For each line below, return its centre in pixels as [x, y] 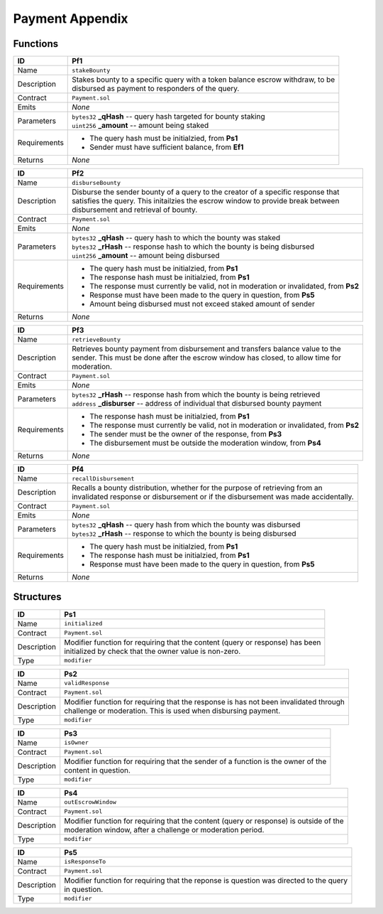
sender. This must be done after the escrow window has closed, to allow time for [207, 357]
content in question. [98, 770]
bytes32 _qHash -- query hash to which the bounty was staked [176, 238]
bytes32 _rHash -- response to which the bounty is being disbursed [184, 534]
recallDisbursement [103, 479]
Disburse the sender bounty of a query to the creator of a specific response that [206, 192]
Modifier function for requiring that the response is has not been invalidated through [205, 701]
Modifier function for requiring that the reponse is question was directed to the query [206, 880]
